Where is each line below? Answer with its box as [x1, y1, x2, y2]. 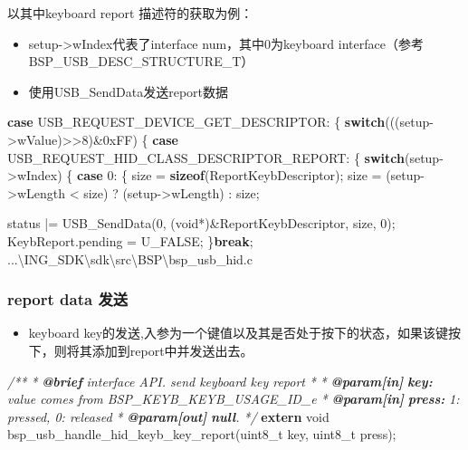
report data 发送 [7, 288, 129, 311]
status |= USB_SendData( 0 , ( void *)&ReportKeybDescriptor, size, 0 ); [7, 214, 396, 233]
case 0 [77, 166, 114, 185]
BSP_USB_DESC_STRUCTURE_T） [28, 52, 254, 71]
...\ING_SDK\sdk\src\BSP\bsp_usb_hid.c [7, 249, 253, 268]
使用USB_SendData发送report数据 [28, 81, 229, 101]
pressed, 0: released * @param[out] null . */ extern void [7, 407, 330, 426]
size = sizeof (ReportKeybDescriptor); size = [131, 166, 382, 185]
